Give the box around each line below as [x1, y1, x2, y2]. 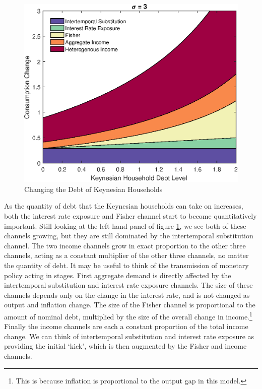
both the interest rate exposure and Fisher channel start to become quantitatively [4, 210, 257, 221]
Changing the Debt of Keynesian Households [24, 183, 163, 194]
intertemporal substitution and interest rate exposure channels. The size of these [4, 280, 253, 290]
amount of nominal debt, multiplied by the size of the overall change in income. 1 [4, 309, 252, 321]
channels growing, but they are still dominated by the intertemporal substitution [4, 230, 253, 241]
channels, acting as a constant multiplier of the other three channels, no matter [4, 250, 249, 261]
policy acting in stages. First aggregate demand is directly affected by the [4, 270, 231, 280]
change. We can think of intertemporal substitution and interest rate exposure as [4, 331, 254, 341]
